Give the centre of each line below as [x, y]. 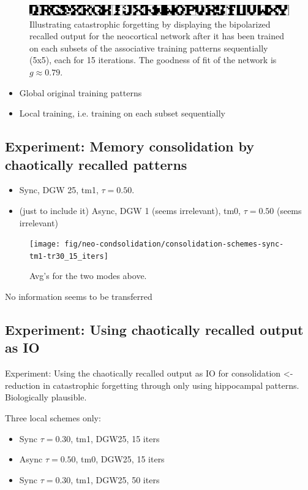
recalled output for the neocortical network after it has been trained [157, 36]
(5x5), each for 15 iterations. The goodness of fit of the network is [153, 60]
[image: [45, 244]
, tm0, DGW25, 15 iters [120, 459]
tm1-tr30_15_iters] [69, 256]
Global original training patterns [81, 92]
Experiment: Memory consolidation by [130, 146]
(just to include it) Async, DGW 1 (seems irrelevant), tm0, [130, 210]
